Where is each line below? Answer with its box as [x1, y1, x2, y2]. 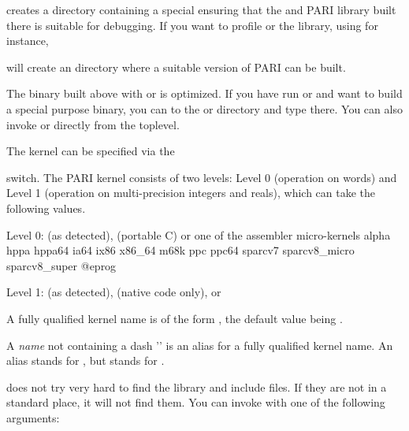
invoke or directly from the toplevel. [6, 116, 180, 132]
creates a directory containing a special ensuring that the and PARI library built [6, 2, 396, 17]
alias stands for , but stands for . [6, 352, 165, 369]
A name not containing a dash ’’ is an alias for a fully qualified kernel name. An [6, 336, 393, 353]
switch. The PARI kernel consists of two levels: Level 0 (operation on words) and [6, 169, 397, 185]
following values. [6, 199, 86, 216]
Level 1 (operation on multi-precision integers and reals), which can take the [6, 184, 376, 201]
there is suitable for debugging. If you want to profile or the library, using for [6, 17, 378, 33]
